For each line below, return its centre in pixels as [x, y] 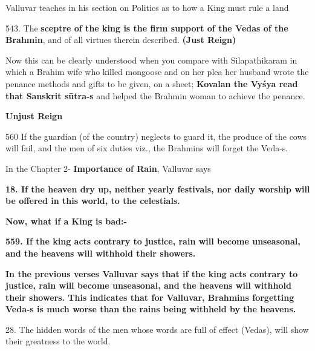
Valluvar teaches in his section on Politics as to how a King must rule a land [147, 7]
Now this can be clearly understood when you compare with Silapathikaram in [151, 60]
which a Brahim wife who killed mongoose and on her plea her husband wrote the [157, 72]
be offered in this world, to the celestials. [93, 201]
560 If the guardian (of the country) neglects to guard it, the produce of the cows [156, 136]
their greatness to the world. [58, 341]
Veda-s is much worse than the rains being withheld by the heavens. [151, 309]
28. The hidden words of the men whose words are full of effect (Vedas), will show [157, 329]
